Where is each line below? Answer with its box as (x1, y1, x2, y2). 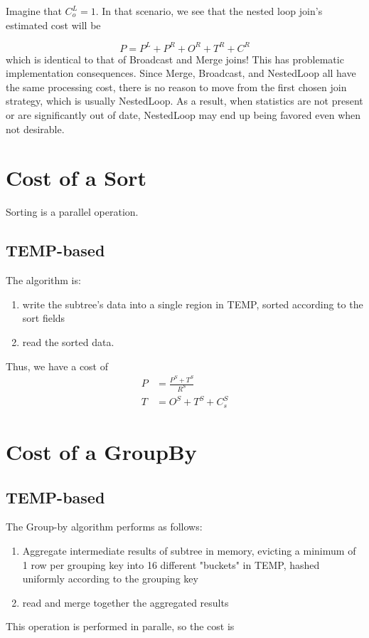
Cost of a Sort (6, 163, 147, 192)
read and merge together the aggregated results (22, 595, 229, 610)
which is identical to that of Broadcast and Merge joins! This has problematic (6, 51, 344, 66)
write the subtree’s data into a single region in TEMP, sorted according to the (22, 296, 363, 311)
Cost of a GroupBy (6, 437, 197, 466)
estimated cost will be (6, 17, 101, 32)
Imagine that (6, 4, 62, 18)
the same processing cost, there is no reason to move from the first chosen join (6, 79, 347, 94)
